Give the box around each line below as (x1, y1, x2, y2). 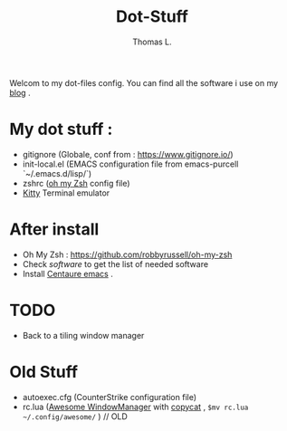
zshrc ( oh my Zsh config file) (22, 177, 130, 188)
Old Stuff (9, 361, 79, 382)
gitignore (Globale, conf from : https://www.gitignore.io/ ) (22, 148, 234, 159)
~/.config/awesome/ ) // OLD (22, 410, 129, 422)
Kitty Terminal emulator (22, 187, 110, 198)
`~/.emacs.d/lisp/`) (22, 168, 92, 178)
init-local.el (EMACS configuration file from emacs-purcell (22, 158, 239, 169)
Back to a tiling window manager (22, 330, 145, 340)
